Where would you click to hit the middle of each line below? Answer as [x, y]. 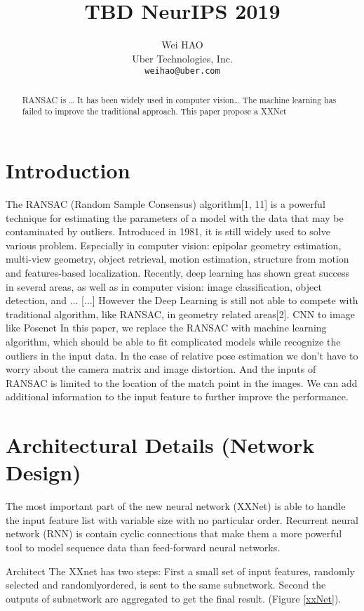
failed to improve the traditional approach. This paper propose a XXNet [154, 111]
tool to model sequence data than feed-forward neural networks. [143, 547]
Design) [43, 472]
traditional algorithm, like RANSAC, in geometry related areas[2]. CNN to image [180, 314]
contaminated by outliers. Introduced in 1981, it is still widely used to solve [168, 231]
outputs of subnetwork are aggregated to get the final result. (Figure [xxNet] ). [174, 598]
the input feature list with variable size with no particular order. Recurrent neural [182, 519]
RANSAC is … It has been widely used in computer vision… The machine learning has [179, 99]
